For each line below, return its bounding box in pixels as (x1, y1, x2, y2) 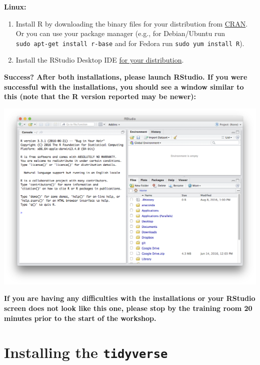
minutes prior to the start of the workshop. (4, 312, 156, 323)
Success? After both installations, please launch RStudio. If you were (4, 72, 247, 82)
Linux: (4, 2, 26, 12)
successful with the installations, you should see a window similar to (4, 81, 244, 92)
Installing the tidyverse (4, 342, 168, 362)
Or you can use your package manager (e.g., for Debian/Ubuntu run (15, 28, 225, 39)
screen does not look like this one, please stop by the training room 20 (4, 302, 252, 313)
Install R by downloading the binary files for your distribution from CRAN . (15, 18, 248, 29)
